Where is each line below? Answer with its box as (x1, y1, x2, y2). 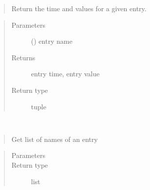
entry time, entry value (31, 69, 100, 79)
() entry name (31, 36, 73, 46)
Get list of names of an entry (11, 134, 98, 144)
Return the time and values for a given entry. (11, 3, 147, 13)
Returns (11, 52, 36, 62)
